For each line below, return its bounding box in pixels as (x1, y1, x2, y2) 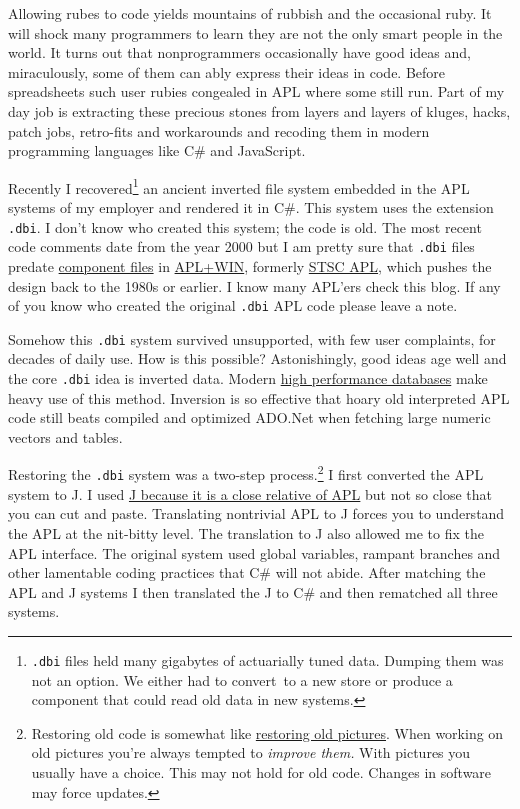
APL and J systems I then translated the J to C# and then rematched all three (8, 581, 498, 602)
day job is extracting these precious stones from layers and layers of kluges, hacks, (8, 100, 511, 121)
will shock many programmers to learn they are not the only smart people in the (8, 22, 503, 43)
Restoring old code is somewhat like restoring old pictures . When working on (31, 722, 504, 743)
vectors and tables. (8, 426, 123, 447)
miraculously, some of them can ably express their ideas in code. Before (8, 61, 446, 82)
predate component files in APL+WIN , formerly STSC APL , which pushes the (8, 255, 492, 276)
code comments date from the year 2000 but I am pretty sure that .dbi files (8, 236, 475, 257)
